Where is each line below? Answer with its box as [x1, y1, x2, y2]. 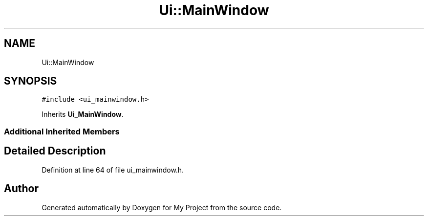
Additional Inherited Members [4, 126, 120, 136]
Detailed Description [4, 145, 106, 157]
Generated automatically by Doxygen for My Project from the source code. [42, 203, 282, 212]
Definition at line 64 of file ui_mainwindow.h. [42, 165, 184, 174]
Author [4, 182, 39, 195]
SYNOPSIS [4, 75, 57, 88]
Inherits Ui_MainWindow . [42, 110, 124, 119]
